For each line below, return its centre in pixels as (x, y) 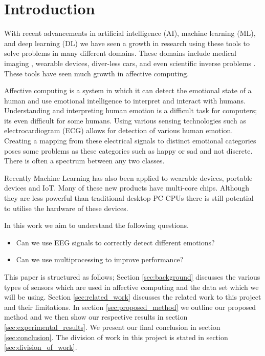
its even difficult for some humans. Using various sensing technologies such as (125, 120)
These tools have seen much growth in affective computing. (97, 73)
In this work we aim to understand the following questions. (96, 225)
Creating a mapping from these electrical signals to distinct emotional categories (130, 141)
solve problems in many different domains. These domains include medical (120, 53)
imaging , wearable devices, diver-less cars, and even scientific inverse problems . (130, 63)
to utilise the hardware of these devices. (66, 208)
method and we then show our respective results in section (96, 317)
